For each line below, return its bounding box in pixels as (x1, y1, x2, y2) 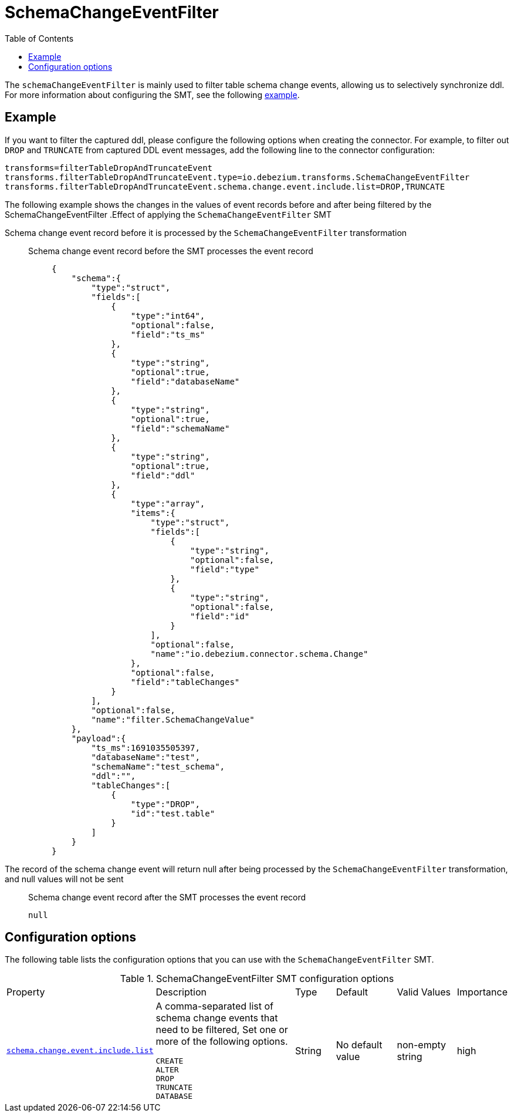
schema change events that (155, 1012, 278, 1024)
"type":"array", (130, 498, 205, 508)
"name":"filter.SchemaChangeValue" (91, 714, 255, 724)
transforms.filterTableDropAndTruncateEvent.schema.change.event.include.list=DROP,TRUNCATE (5, 181, 445, 191)
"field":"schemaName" (130, 423, 230, 433)
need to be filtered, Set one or (155, 1024, 288, 1036)
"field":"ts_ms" (130, 329, 205, 339)
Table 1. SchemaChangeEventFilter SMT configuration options (120, 973, 394, 985)
